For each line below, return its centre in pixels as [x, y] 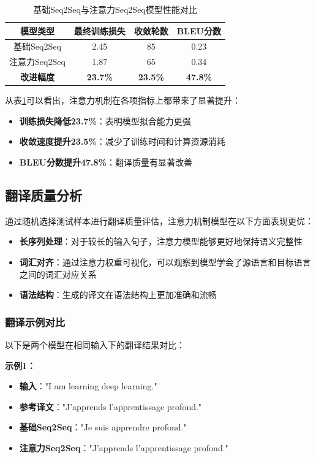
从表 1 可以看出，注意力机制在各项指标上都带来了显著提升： [123, 100]
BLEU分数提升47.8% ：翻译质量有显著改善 [106, 162]
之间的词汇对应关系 [58, 274]
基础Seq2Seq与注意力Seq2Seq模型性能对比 [115, 9]
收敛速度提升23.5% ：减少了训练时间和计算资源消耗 [122, 141]
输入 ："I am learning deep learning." [88, 386]
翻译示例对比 [35, 322]
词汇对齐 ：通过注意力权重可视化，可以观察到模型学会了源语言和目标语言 [165, 261]
